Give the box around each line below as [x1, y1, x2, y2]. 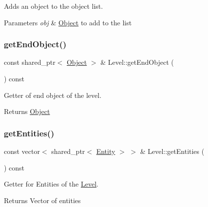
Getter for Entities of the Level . [4, 179, 98, 189]
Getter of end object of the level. [4, 90, 102, 100]
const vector [4, 146, 40, 156]
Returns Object [4, 106, 50, 116]
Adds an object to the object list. [4, 1, 103, 11]
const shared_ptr [4, 57, 56, 67]
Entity [96, 146, 115, 156]
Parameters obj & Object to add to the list [4, 17, 132, 27]
